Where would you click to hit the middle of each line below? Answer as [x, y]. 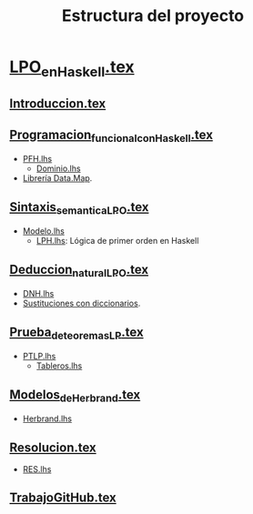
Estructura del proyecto [153, 16]
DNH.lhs [38, 294]
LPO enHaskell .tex [72, 68]
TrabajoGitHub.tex [63, 498]
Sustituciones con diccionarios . [81, 303]
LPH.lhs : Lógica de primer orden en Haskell [117, 241]
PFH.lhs [37, 159]
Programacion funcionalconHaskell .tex [111, 136]
